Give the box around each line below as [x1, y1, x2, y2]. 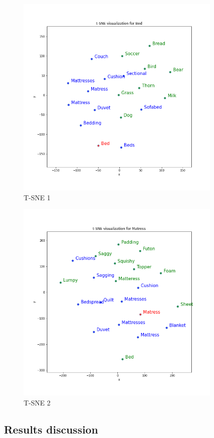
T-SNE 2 [24, 397, 51, 407]
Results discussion [4, 421, 98, 437]
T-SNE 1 [24, 192, 51, 202]
